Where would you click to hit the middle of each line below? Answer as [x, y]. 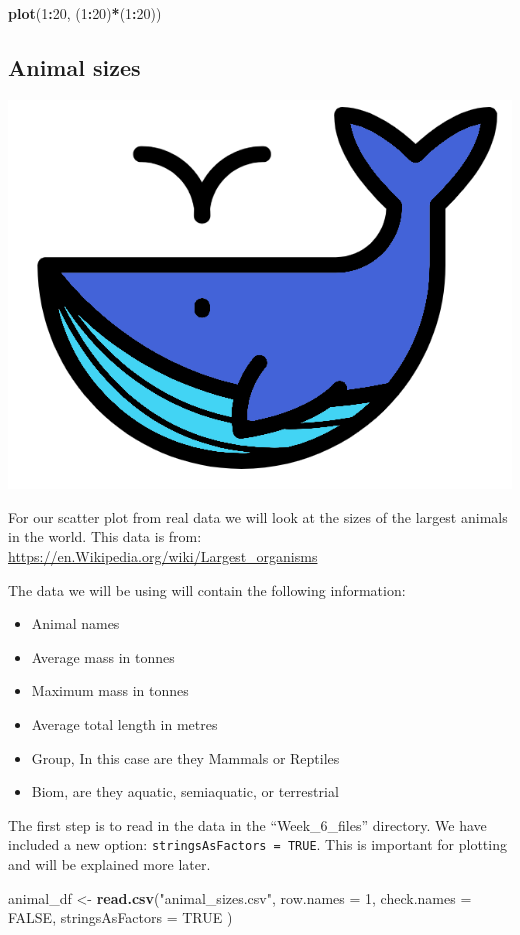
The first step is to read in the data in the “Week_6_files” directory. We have [247, 824]
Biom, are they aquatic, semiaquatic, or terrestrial [185, 791]
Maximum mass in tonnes [110, 690]
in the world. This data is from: [105, 536]
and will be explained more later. [109, 863]
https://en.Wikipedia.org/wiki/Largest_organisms [163, 555]
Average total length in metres [124, 723]
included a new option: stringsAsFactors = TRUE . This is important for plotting [257, 844]
